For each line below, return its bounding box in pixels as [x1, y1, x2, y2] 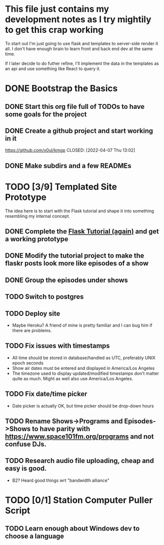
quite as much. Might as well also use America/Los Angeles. [12, 375, 133, 381]
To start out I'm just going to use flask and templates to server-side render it [5, 40, 159, 46]
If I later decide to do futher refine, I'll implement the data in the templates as [5, 60, 159, 66]
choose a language [5, 532, 64, 541]
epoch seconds [12, 360, 44, 366]
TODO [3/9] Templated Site [5, 181, 117, 192]
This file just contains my [5, 3, 109, 15]
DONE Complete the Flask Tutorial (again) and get [5, 227, 159, 236]
